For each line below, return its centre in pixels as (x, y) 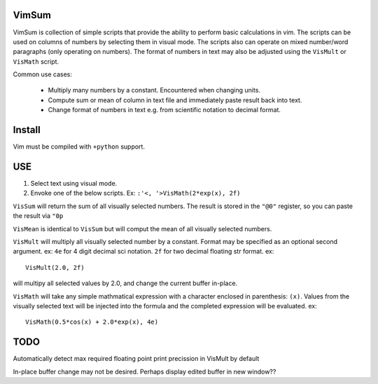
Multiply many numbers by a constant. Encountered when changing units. (154, 90)
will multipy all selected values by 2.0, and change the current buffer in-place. (125, 283)
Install (27, 130)
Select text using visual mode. (74, 184)
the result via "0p (38, 216)
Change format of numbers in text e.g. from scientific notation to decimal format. (164, 110)
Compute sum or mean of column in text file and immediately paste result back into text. (175, 100)
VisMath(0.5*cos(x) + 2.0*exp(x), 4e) (92, 322)
